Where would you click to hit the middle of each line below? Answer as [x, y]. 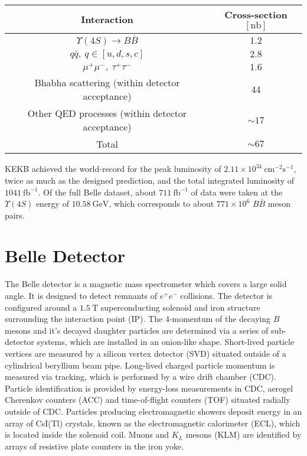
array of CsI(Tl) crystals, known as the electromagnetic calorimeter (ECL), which [153, 423]
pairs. [15, 215]
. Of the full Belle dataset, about [97, 192]
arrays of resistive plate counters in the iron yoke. [94, 446]
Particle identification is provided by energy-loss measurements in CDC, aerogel [149, 388]
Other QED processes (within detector [107, 113]
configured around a [41, 307]
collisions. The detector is [226, 296]
